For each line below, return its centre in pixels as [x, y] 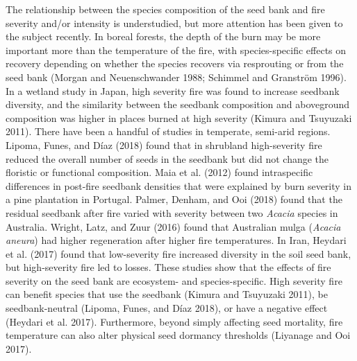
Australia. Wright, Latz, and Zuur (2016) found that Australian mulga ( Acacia [173, 226]
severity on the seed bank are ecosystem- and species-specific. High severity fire [174, 280]
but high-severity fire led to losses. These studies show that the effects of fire [168, 267]
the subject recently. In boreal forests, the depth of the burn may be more [163, 36]
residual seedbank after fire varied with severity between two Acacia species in [172, 212]
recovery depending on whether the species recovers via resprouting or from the [175, 63]
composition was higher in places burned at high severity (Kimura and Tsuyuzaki [179, 117]
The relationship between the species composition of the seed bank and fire [165, 9]
